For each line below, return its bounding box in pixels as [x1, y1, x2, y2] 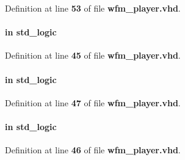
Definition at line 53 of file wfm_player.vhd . [5, 2, 181, 14]
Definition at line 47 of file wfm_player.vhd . [5, 96, 181, 109]
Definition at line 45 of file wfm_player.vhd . [5, 49, 181, 62]
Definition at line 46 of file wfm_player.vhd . [5, 144, 181, 156]
